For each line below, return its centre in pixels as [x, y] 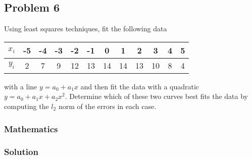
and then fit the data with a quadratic [140, 86]
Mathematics [31, 128]
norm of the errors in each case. [107, 106]
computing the [27, 106]
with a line [21, 86]
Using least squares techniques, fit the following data [86, 29]
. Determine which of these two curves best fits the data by [156, 96]
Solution [21, 152]
